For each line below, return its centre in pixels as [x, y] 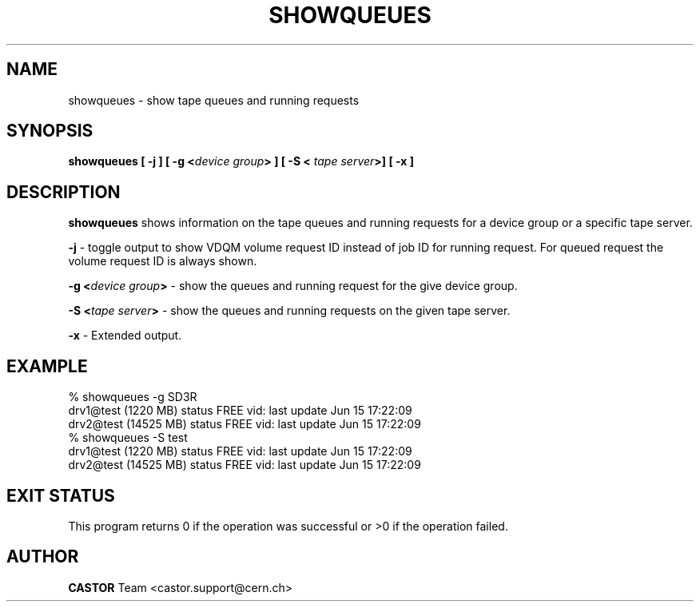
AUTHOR [43, 557]
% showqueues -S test [128, 438]
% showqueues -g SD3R [133, 397]
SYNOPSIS [50, 131]
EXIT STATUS [61, 495]
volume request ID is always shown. [163, 261]
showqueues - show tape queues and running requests [214, 100]
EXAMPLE [47, 366]
